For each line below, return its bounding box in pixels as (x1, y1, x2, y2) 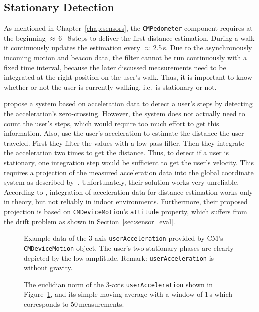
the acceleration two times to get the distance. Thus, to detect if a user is (4, 147, 229, 158)
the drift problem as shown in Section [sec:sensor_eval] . (4, 216, 175, 226)
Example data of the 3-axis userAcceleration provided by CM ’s (24, 233, 223, 243)
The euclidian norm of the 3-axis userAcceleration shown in (24, 279, 213, 289)
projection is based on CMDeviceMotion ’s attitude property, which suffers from (4, 206, 247, 216)
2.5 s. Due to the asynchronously (153, 42, 252, 53)
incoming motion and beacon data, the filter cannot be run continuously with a (4, 52, 247, 63)
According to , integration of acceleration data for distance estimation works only (4, 186, 253, 197)
